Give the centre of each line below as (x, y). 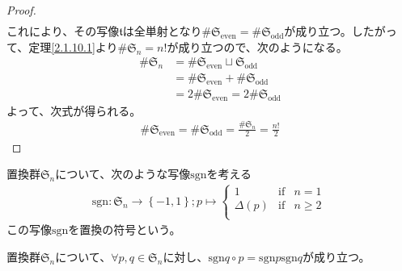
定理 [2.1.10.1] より (73, 46)
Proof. (21, 10)
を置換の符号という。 (125, 229)
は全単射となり (162, 31)
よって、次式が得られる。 (74, 110)
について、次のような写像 (123, 174)
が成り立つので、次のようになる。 (257, 46)
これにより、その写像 (63, 31)
